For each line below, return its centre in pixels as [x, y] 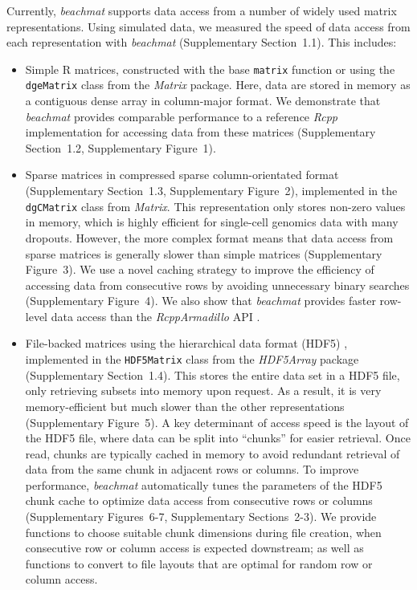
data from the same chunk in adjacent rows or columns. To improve [192, 469]
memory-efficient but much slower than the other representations [185, 406]
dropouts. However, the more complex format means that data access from [209, 237]
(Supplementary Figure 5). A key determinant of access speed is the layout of [217, 422]
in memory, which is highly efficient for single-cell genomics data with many [212, 222]
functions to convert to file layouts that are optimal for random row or [199, 563]
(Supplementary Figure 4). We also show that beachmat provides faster [200, 301]
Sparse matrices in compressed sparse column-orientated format [182, 175]
